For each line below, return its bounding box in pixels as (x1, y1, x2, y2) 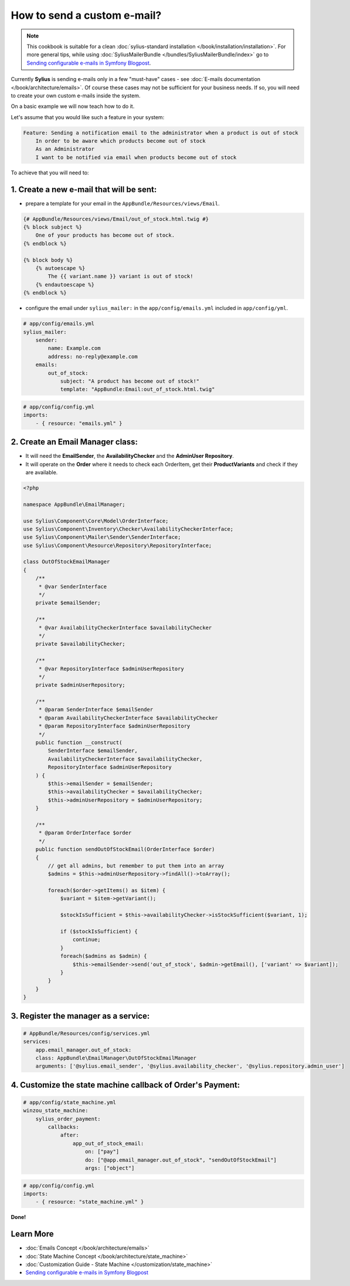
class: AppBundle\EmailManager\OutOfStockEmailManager (35, 1054, 196, 1061)
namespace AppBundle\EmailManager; (23, 501, 125, 508)
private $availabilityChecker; (35, 640, 125, 647)
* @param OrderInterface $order (38, 829, 132, 836)
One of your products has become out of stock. (35, 232, 175, 239)
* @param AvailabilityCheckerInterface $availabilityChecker (38, 714, 218, 721)
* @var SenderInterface (38, 583, 107, 590)
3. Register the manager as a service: (11, 1011, 150, 1021)
